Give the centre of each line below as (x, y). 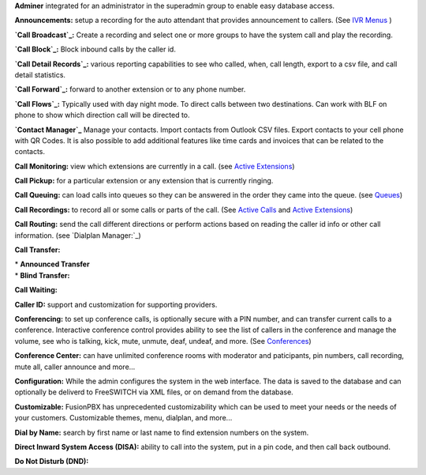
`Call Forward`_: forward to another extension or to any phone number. (130, 89)
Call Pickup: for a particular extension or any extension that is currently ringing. (144, 181)
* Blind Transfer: (42, 275)
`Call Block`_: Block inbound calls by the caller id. (95, 49)
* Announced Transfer (52, 264)
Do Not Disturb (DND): (52, 462)
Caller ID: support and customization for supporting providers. (116, 304)
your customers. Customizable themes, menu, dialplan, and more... (123, 418)
